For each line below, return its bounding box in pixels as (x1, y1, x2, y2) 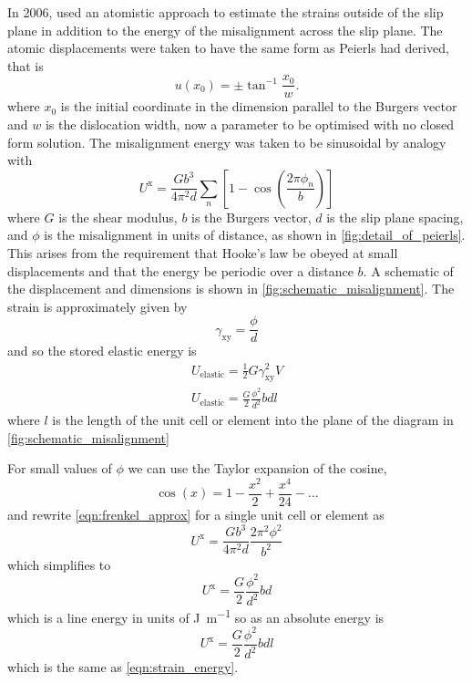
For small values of (7, 459, 112, 478)
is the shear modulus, (58, 207, 178, 226)
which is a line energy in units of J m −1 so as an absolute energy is (7, 605, 385, 626)
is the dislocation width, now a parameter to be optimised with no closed (45, 115, 454, 134)
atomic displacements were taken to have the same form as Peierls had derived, (7, 38, 449, 57)
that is (7, 56, 44, 75)
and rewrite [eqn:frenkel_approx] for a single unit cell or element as (7, 505, 385, 524)
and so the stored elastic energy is (7, 341, 197, 360)
